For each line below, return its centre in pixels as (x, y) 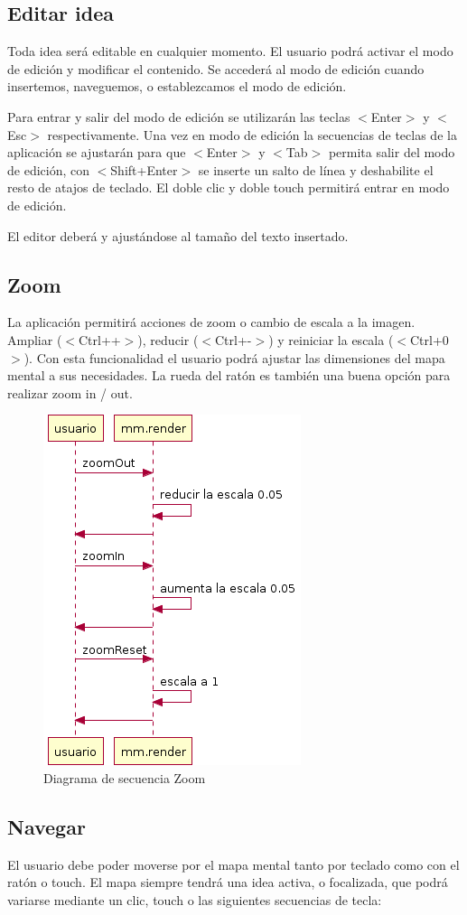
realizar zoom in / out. (70, 392)
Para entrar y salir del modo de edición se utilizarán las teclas (179, 116)
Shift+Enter (144, 169)
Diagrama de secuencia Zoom (125, 777)
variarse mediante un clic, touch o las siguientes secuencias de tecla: (195, 899)
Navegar (47, 826)
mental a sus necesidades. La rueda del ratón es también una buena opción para (229, 375)
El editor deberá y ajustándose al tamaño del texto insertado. (178, 235)
